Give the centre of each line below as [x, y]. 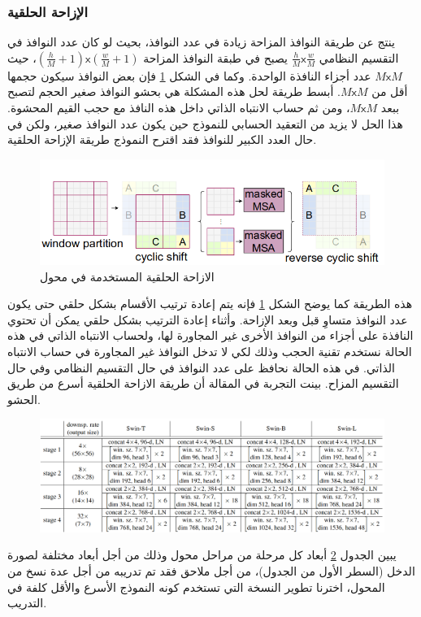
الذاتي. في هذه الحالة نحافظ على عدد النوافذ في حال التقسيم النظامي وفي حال [201, 367]
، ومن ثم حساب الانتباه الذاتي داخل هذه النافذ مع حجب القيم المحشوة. [179, 107]
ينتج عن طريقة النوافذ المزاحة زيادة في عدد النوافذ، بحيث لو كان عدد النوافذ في [201, 42]
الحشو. [24, 399]
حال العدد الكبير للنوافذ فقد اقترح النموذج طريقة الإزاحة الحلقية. [162, 139]
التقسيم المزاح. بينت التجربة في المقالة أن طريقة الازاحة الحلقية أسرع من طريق [203, 383]
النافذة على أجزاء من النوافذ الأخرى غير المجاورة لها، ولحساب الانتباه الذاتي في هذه [210, 335]
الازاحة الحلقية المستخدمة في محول [127, 276]
